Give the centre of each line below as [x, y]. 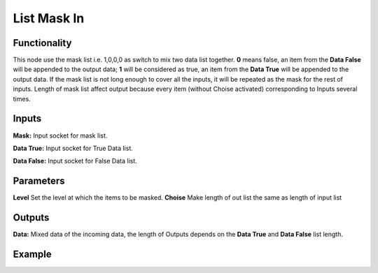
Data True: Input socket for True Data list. [73, 148]
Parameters [39, 181]
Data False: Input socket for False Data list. [75, 161]
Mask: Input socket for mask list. [60, 135]
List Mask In [49, 18]
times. [22, 98]
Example [32, 254]
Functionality [42, 43]
